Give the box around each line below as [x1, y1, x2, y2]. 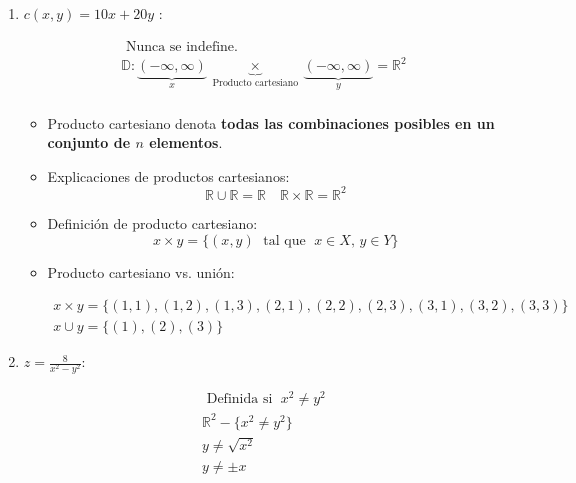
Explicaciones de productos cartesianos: [47, 165, 290, 186]
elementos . [149, 132, 223, 153]
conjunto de [47, 132, 131, 153]
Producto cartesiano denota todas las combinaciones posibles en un [47, 112, 495, 133]
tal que [263, 233, 306, 248]
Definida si [206, 392, 273, 407]
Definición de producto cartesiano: [47, 212, 258, 233]
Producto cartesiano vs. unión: [47, 261, 235, 282]
